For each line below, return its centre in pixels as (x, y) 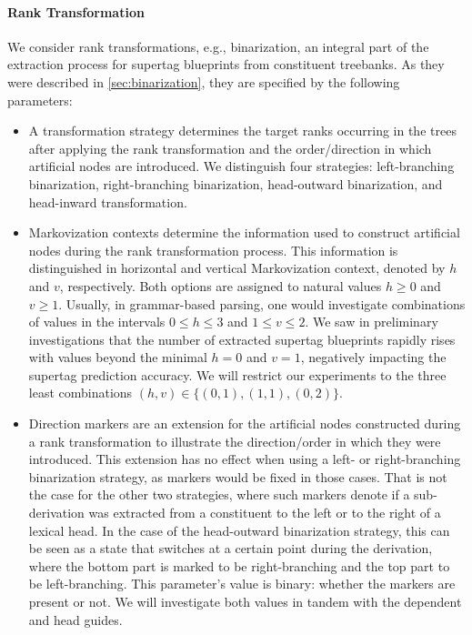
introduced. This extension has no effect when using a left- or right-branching (245, 459)
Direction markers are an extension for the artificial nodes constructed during (245, 423)
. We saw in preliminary (372, 322)
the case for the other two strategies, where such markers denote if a (219, 494)
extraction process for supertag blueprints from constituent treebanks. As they (226, 64)
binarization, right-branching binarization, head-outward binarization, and (236, 183)
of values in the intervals (97, 322)
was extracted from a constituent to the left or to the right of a (265, 513)
